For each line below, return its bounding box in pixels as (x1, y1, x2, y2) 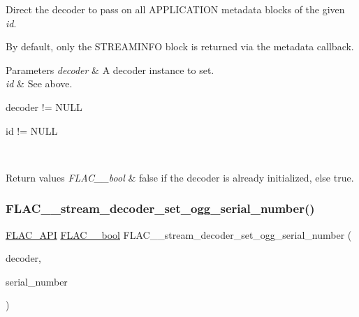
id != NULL (6, 123, 58, 138)
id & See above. (6, 76, 73, 91)
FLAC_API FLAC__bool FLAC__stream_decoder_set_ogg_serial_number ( (6, 227, 352, 242)
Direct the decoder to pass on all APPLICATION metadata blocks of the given (6, 2, 345, 16)
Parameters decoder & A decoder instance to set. (6, 62, 214, 77)
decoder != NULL (6, 99, 82, 114)
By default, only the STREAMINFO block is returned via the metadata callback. (6, 39, 354, 54)
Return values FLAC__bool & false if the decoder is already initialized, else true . (6, 170, 354, 184)
